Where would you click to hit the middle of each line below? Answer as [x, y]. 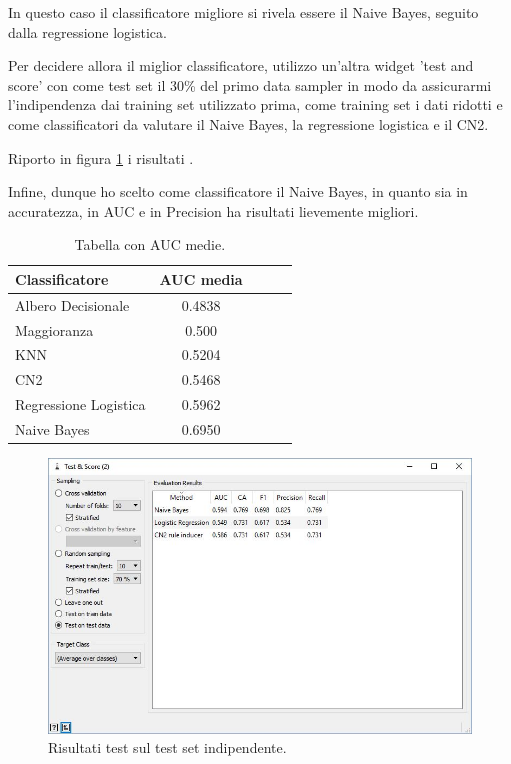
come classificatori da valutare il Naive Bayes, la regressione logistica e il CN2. [248, 123]
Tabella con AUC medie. [150, 244]
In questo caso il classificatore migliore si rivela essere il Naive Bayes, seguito [243, 12]
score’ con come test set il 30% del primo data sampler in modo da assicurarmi [250, 84]
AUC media [201, 278]
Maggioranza [54, 329]
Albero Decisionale [72, 304]
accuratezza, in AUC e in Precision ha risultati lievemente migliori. [213, 210]
